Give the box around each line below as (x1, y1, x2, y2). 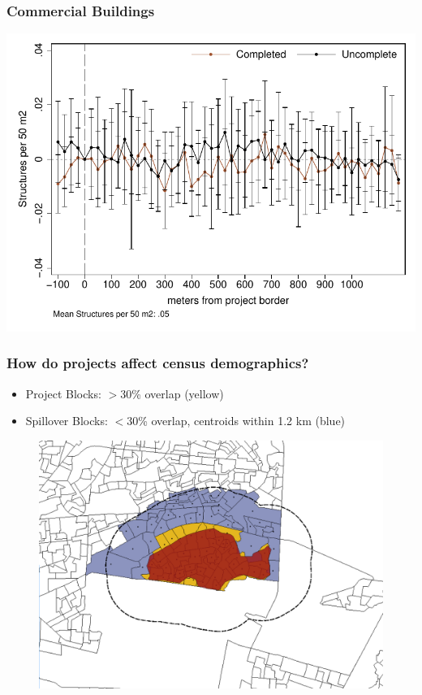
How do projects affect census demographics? (6, 353, 309, 373)
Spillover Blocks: (25, 412, 108, 429)
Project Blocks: (25, 384, 101, 402)
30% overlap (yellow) (120, 384, 224, 402)
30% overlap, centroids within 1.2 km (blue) (127, 412, 346, 429)
